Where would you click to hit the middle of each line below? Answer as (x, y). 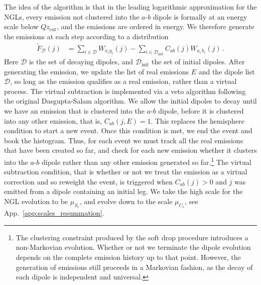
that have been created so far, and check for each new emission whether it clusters (130, 150)
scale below (21, 26)
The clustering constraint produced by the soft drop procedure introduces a (132, 237)
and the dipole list (227, 71)
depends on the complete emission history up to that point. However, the (128, 257)
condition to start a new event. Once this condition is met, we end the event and (128, 130)
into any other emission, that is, (53, 120)
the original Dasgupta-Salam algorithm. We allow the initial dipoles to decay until (130, 101)
